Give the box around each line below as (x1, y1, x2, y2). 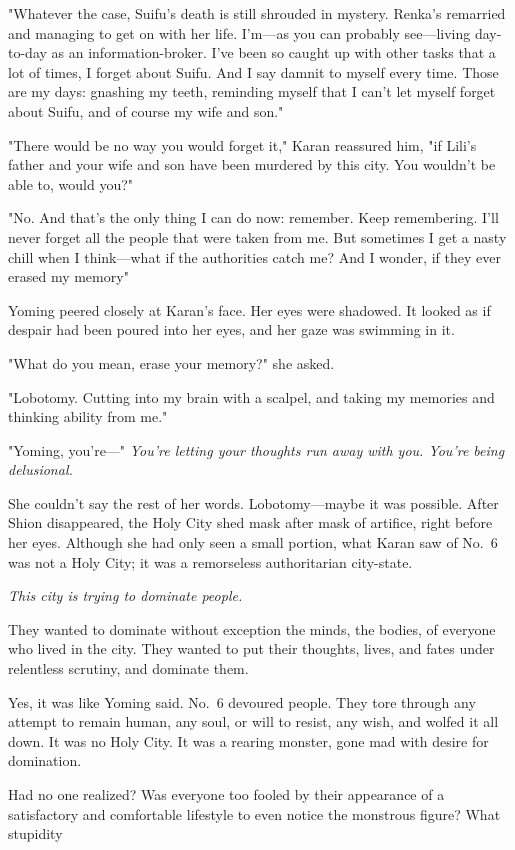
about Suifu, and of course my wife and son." (8, 100, 284, 121)
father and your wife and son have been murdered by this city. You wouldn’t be (8, 154, 496, 175)
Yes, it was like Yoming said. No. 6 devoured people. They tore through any (8, 691, 476, 712)
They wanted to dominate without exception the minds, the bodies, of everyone (8, 618, 496, 639)
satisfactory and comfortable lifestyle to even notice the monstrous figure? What (8, 803, 501, 824)
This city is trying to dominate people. (8, 585, 243, 606)
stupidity (8, 823, 63, 844)
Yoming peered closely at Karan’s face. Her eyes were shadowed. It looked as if (8, 299, 491, 320)
